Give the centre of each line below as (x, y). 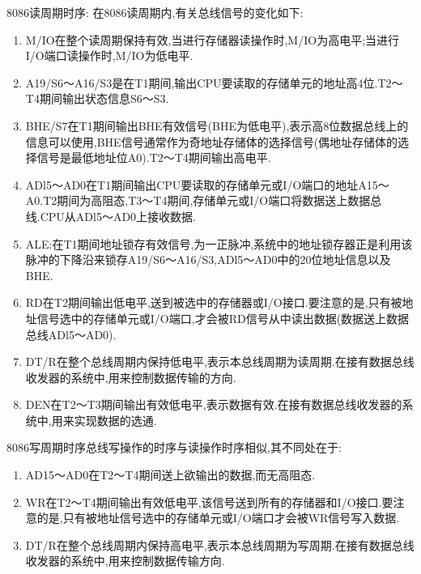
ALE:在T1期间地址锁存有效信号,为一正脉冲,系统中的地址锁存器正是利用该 (219, 243)
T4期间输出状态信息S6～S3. (97, 98)
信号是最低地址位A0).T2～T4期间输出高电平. (154, 157)
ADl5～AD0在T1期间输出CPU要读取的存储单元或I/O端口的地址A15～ (207, 184)
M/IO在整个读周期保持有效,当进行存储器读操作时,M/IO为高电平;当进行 (213, 39)
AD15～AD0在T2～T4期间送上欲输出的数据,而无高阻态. (170, 475)
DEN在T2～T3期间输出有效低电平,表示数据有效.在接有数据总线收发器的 (214, 404)
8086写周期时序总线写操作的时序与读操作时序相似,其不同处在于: (174, 447)
